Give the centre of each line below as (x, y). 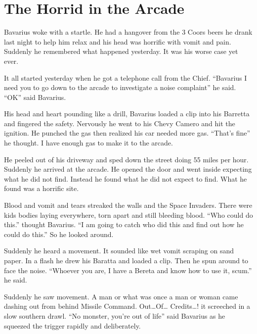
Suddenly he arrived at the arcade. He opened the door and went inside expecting (128, 169)
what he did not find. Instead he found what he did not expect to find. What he (126, 178)
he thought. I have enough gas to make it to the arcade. (88, 143)
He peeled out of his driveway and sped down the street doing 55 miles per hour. (126, 159)
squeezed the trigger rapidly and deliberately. (72, 325)
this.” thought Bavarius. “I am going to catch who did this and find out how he (124, 224)
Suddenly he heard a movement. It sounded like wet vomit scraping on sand (119, 251)
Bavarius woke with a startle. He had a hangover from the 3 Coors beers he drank (128, 32)
